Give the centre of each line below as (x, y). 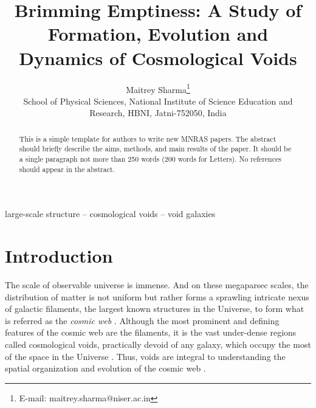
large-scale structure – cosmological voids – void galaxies (110, 214)
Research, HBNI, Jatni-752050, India (158, 113)
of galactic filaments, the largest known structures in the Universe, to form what (155, 309)
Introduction (59, 256)
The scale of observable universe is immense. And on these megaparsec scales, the (157, 285)
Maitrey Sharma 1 (158, 88)
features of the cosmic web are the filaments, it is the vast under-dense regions (151, 332)
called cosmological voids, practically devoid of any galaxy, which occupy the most (158, 344)
